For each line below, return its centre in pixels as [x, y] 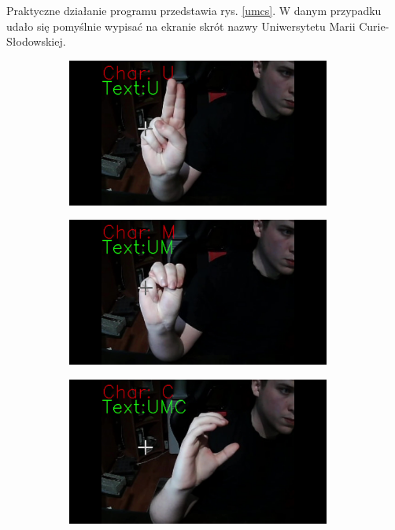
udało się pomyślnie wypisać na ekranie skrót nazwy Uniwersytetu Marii [181, 26]
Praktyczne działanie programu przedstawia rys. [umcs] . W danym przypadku [194, 10]
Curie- [374, 26]
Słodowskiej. [36, 41]
